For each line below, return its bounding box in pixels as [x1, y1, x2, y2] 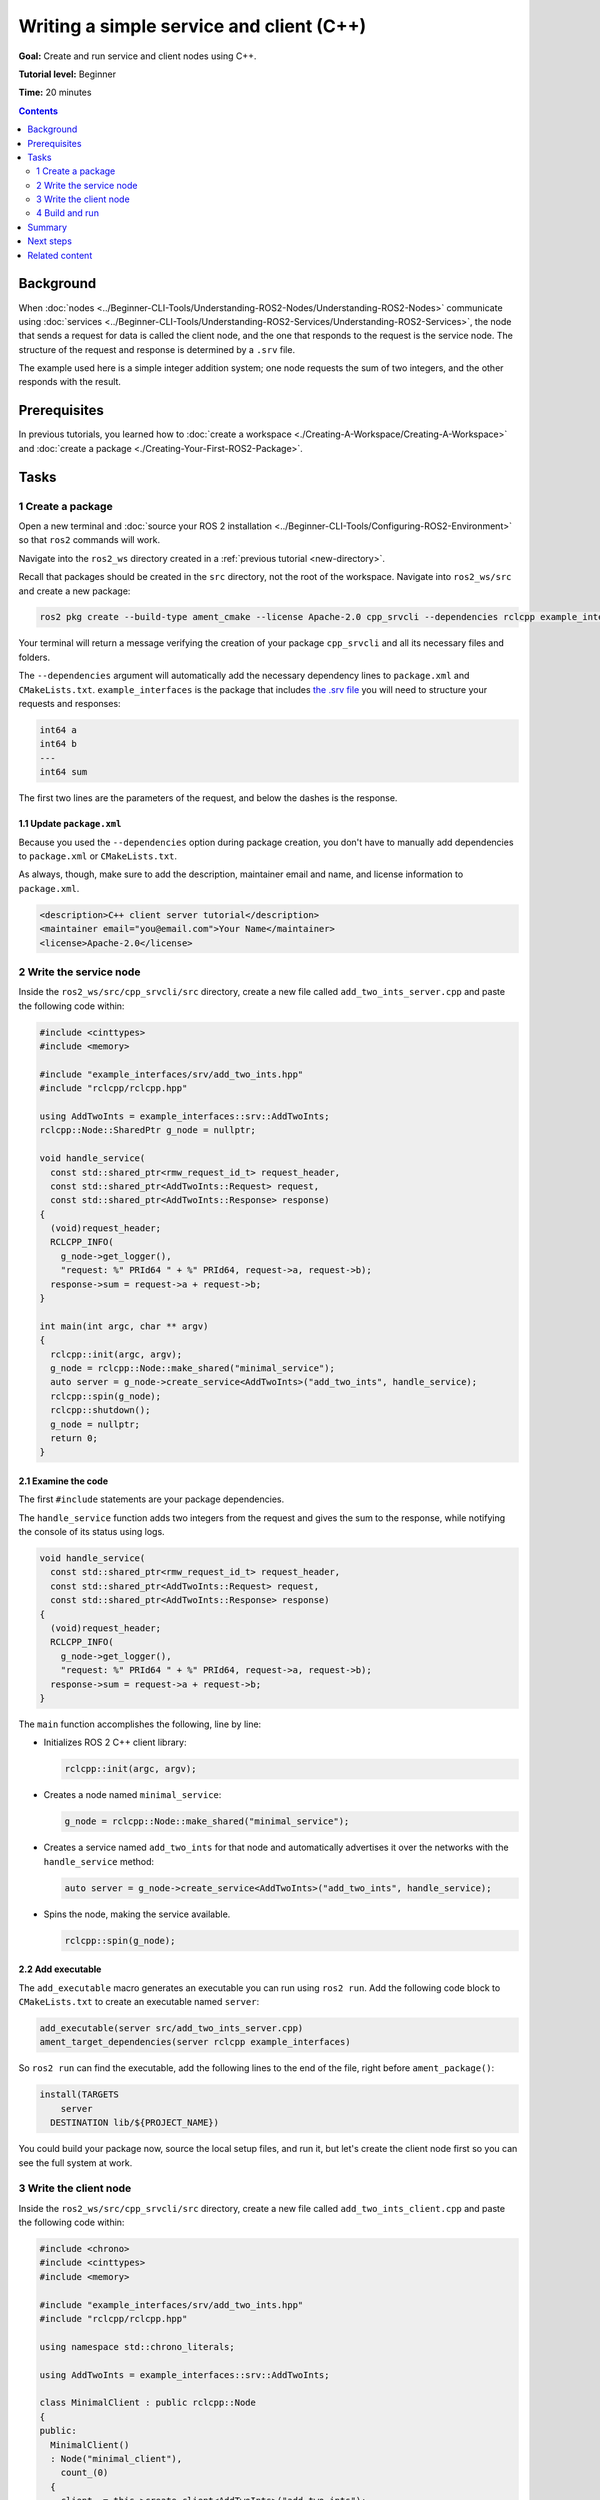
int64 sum [39, 766, 88, 778]
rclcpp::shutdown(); [50, 1405, 151, 1416]
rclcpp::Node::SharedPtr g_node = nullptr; [39, 1125, 257, 1136]
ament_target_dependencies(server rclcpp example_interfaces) [39, 2036, 351, 2048]
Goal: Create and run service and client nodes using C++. [18, 50, 257, 62]
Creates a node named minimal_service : [43, 1789, 222, 1801]
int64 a [39, 725, 77, 736]
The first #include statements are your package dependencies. [18, 1493, 285, 1505]
